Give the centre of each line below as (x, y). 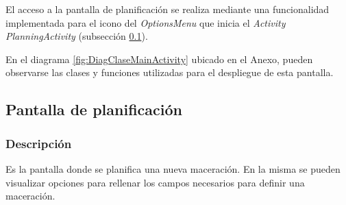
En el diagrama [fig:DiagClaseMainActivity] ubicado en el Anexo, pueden (159, 59)
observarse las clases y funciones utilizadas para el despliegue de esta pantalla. (170, 72)
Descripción (39, 143)
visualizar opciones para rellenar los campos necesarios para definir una (155, 182)
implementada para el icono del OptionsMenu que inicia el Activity (146, 22)
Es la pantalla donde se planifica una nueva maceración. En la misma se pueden (173, 168)
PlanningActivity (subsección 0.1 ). (77, 36)
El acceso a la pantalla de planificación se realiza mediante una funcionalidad (168, 9)
